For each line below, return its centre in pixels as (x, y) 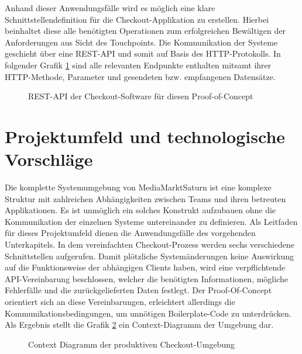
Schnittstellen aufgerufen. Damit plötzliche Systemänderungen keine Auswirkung (150, 256)
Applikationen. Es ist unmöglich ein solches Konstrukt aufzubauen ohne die (140, 210)
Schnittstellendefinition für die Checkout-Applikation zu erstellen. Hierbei (137, 19)
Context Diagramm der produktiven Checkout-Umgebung (132, 344)
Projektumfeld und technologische (145, 136)
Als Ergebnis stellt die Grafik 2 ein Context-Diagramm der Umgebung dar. (139, 324)
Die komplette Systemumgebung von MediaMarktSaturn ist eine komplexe (138, 187)
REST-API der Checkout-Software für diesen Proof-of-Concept (141, 96)
